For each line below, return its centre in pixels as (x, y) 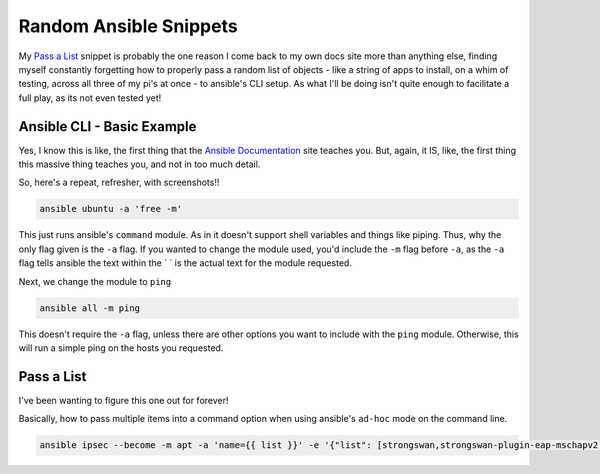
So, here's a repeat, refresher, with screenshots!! (119, 182)
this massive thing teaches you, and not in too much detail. (139, 164)
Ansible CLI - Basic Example (107, 126)
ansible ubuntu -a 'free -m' (111, 209)
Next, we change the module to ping (95, 281)
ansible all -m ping (89, 308)
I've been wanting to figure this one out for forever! (123, 400)
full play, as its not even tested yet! (90, 97)
